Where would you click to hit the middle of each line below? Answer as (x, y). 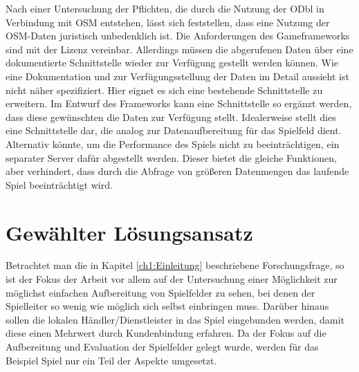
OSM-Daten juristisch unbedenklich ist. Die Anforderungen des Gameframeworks (178, 36)
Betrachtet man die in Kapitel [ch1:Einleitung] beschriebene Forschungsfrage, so (175, 265)
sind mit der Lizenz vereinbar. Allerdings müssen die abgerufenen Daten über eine (179, 49)
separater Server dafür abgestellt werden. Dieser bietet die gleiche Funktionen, (171, 157)
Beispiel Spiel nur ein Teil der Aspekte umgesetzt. (111, 360)
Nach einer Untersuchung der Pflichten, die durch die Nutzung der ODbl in (165, 8)
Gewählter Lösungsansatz (129, 232)
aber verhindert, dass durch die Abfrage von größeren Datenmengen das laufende (177, 171)
